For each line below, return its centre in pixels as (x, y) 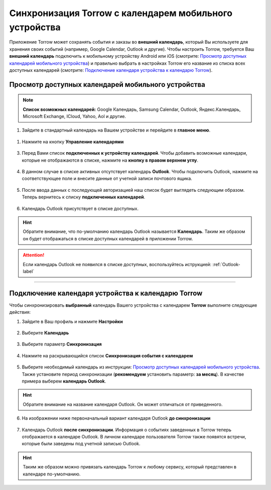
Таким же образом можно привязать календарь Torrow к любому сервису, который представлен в (130, 467)
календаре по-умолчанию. (52, 474)
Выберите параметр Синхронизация (62, 344)
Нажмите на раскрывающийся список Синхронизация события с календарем (107, 355)
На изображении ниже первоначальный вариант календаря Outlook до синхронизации (116, 418)
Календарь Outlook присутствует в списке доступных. (80, 208)
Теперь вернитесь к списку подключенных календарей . (84, 197)
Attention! (34, 255)
